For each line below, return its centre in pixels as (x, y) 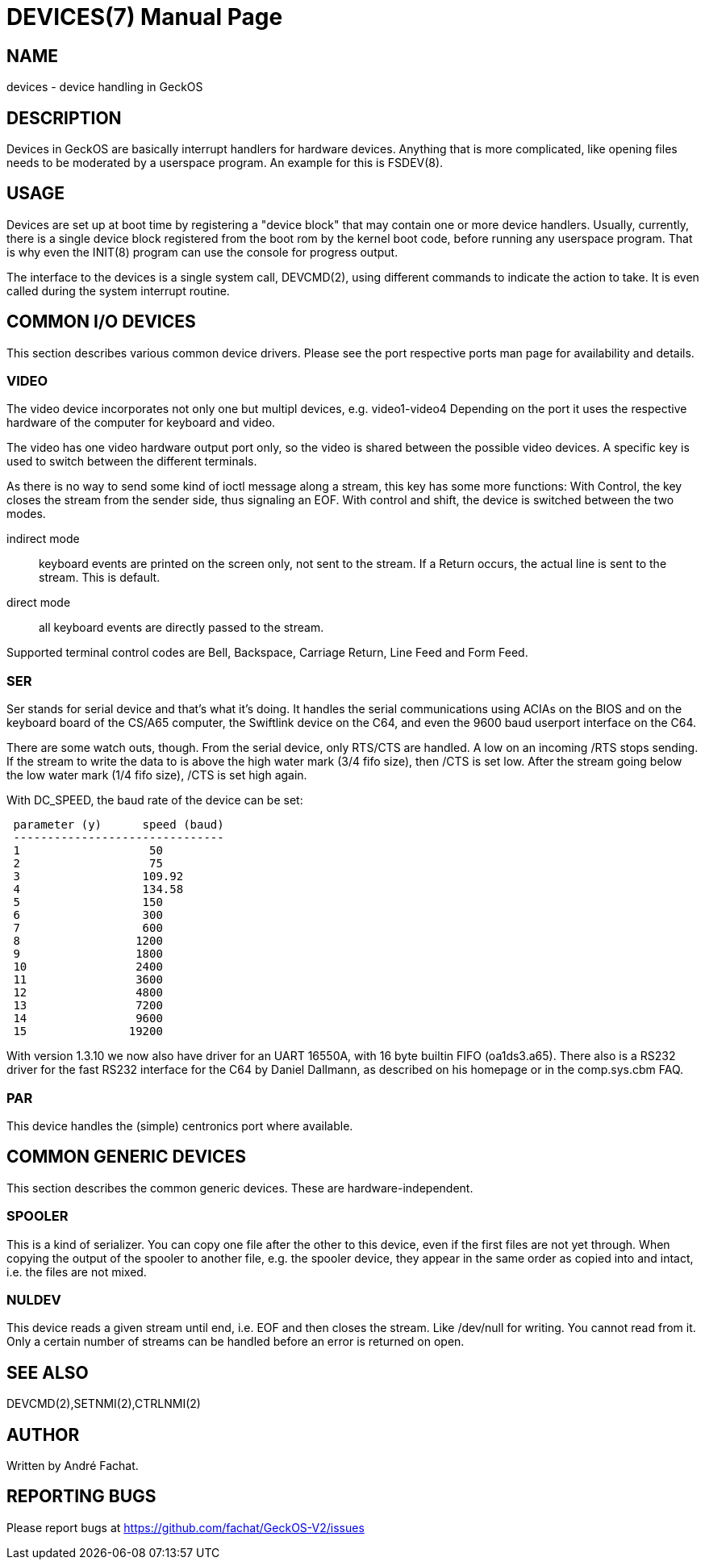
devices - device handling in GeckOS (105, 87)
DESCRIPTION (64, 118)
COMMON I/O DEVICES (101, 322)
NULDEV (34, 1299)
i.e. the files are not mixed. (77, 1272)
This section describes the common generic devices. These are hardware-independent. (240, 1188)
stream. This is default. (100, 578)
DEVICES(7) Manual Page (145, 17)
